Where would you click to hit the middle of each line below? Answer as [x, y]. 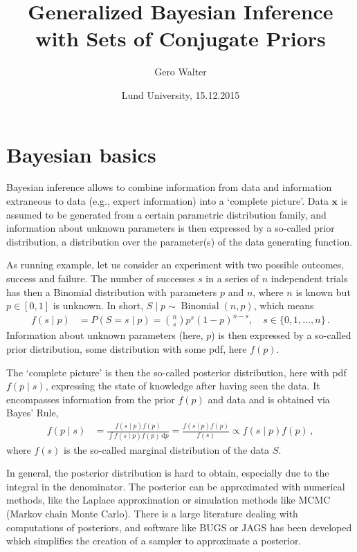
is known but [323, 292]
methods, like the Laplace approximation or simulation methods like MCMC [168, 500]
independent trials [309, 278]
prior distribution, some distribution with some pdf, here [127, 348]
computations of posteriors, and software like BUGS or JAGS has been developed [179, 527]
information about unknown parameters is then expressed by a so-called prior [171, 228]
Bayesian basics [81, 154]
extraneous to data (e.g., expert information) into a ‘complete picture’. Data [167, 201]
